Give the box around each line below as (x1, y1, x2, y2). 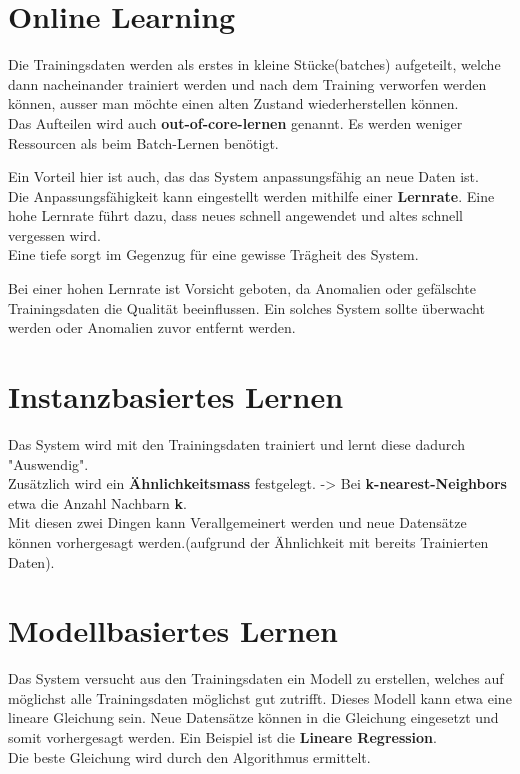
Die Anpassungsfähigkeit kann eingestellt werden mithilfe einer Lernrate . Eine (8, 185, 495, 206)
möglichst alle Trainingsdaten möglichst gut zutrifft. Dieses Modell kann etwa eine (8, 687, 512, 708)
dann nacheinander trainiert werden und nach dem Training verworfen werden (8, 73, 487, 94)
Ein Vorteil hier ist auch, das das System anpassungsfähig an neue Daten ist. (8, 166, 479, 187)
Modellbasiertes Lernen (8, 610, 338, 651)
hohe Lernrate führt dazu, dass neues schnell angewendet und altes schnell (8, 205, 463, 226)
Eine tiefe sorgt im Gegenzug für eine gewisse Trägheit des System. (8, 244, 419, 265)
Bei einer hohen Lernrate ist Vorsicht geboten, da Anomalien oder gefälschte (8, 278, 476, 299)
